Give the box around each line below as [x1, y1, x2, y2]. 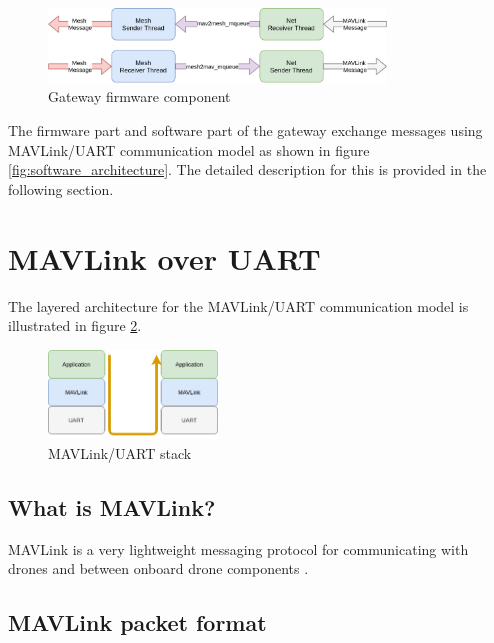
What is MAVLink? [8, 492, 216, 523]
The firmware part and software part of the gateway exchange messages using [8, 120, 483, 141]
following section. [8, 178, 114, 199]
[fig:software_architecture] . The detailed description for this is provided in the [8, 159, 487, 180]
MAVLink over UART [8, 237, 321, 278]
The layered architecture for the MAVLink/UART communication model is [8, 295, 469, 316]
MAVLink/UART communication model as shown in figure [8, 139, 370, 160]
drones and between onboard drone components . [8, 558, 309, 579]
